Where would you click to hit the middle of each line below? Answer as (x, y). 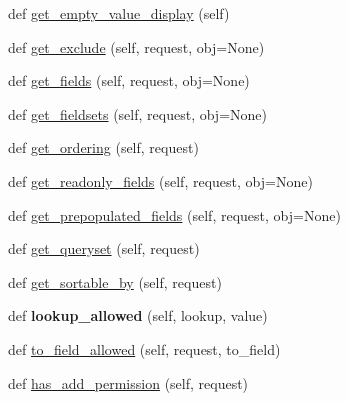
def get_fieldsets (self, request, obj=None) (137, 113)
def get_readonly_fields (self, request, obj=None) (160, 180)
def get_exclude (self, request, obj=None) (136, 46)
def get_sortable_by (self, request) (115, 281)
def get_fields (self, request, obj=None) (129, 80)
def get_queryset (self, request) (104, 248)
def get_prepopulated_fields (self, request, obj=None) (174, 214)
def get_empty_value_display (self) (119, 13)
